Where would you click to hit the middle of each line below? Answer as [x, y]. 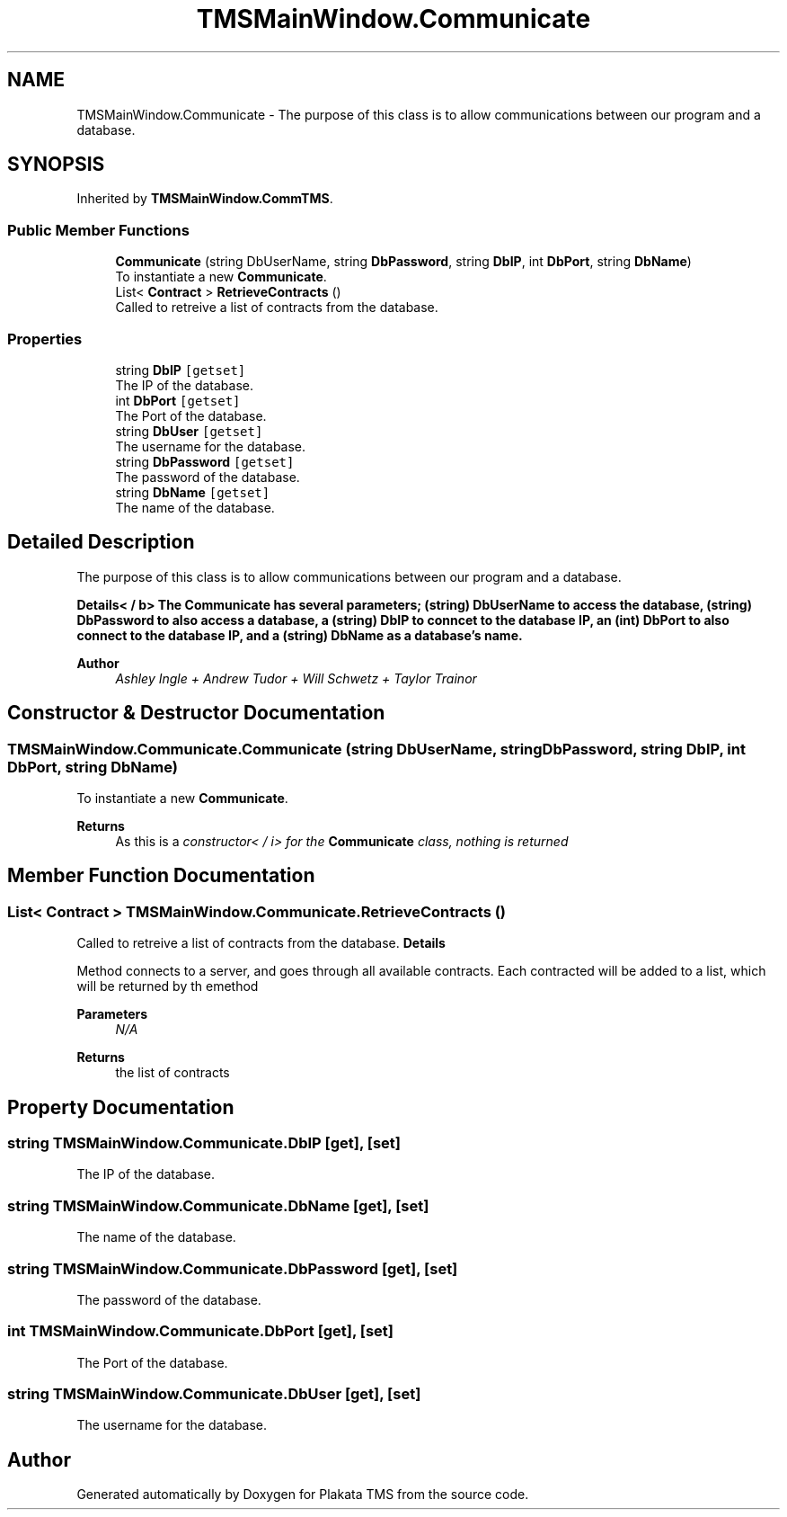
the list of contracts [172, 1073]
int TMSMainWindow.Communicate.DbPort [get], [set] [201, 1331]
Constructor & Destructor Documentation [196, 713]
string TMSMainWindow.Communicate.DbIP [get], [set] [204, 1143]
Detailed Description [101, 542]
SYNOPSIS [56, 165]
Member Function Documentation [161, 876]
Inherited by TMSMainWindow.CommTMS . [205, 199]
